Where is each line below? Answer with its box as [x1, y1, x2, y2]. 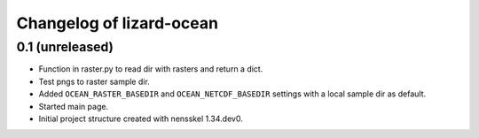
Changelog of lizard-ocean [16, 13, 219, 33]
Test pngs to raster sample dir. [38, 76, 150, 87]
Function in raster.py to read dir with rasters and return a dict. [38, 64, 263, 74]
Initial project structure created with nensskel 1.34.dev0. [38, 113, 243, 124]
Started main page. [38, 101, 109, 111]
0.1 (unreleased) [16, 39, 114, 55]
